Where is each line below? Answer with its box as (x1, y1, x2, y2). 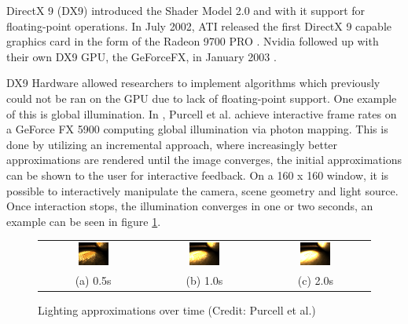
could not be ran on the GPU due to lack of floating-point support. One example (6, 89, 397, 106)
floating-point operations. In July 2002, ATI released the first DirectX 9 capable (6, 17, 392, 34)
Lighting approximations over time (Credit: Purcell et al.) (38, 301, 316, 318)
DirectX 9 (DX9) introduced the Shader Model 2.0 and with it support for (6, 2, 366, 18)
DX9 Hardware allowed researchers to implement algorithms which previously (6, 75, 380, 91)
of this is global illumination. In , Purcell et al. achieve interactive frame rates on (6, 105, 397, 122)
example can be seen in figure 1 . (6, 213, 161, 229)
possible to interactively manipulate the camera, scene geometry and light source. (6, 182, 399, 198)
